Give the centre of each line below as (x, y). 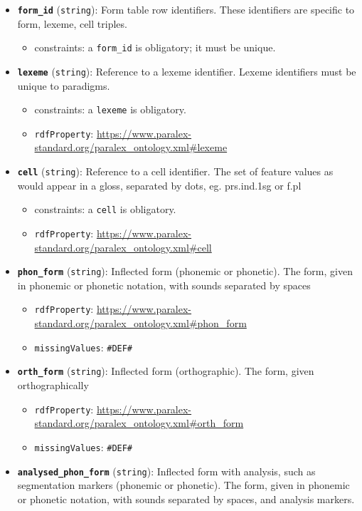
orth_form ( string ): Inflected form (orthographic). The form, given (166, 371)
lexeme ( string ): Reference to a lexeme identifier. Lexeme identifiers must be (187, 71)
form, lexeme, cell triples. (72, 23)
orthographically (53, 385)
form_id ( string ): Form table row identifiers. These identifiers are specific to (186, 9)
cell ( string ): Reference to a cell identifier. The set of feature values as (175, 171)
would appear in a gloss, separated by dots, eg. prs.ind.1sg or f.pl (159, 185)
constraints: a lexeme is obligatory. (110, 109)
